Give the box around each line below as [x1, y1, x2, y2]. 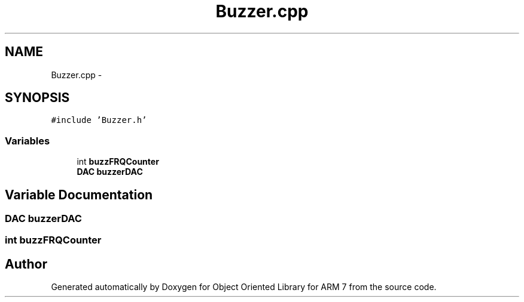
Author [5, 256, 47, 272]
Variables [5, 134, 50, 147]
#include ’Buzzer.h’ [51, 115, 147, 125]
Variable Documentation [5, 187, 153, 202]
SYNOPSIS [5, 90, 70, 106]
